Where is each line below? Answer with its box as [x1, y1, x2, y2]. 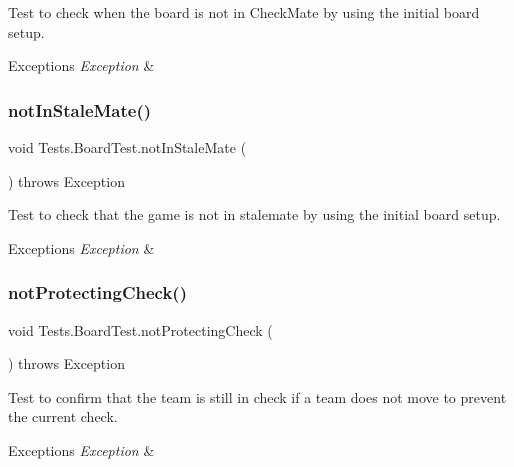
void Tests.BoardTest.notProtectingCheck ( [8, 319, 273, 340]
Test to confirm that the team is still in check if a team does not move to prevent [8, 386, 507, 407]
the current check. [8, 406, 118, 427]
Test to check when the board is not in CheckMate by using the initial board [8, 2, 480, 22]
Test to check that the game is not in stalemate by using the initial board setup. [8, 204, 501, 225]
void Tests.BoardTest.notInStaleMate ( [8, 137, 247, 157]
